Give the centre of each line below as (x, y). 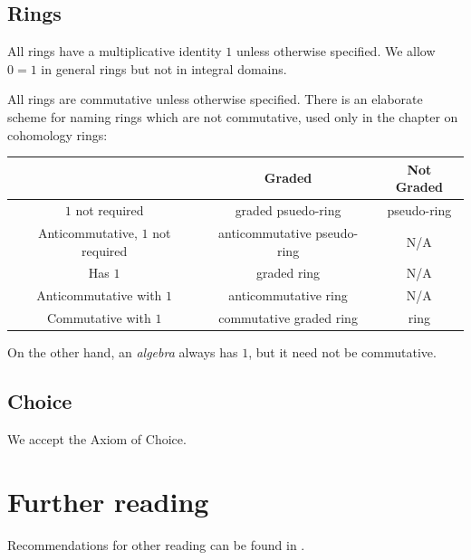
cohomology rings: (58, 134)
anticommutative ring (288, 295)
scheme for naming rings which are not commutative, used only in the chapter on (233, 116)
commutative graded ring (288, 318)
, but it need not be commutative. (342, 352)
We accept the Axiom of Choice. (97, 438)
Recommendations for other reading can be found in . (156, 544)
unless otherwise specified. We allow (336, 51)
